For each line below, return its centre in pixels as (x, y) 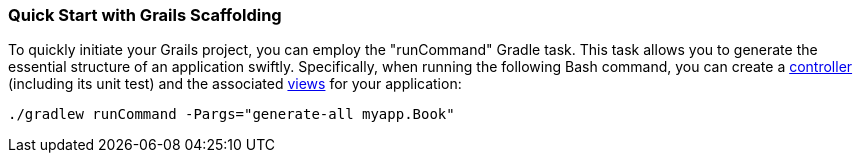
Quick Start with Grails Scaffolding (145, 15)
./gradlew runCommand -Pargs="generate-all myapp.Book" (231, 114)
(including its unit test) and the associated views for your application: (235, 84)
